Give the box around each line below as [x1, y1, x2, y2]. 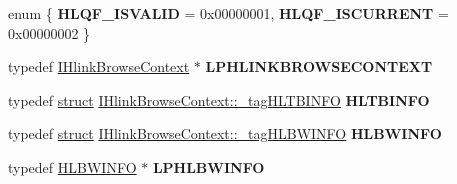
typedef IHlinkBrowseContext [8, 56, 190, 77]
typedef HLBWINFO [8, 156, 137, 177]
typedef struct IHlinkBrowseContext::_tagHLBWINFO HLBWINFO [8, 123, 442, 144]
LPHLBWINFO [152, 156, 265, 177]
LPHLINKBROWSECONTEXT [205, 56, 433, 77]
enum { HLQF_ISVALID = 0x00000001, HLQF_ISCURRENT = [8, 3, 449, 23]
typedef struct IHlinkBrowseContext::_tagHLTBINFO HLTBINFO [8, 89, 430, 110]
